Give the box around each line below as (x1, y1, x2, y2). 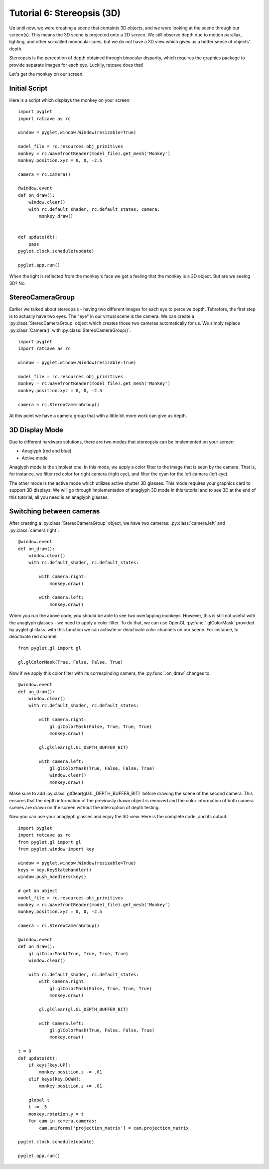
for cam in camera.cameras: (28, 1118, 97, 1124)
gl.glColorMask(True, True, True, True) (28, 951, 129, 956)
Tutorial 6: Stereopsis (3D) (9, 7, 121, 18)
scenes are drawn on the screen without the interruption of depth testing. (9, 804, 160, 810)
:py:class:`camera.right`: (9, 527, 59, 533)
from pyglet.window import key (18, 846, 95, 852)
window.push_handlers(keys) (18, 874, 87, 879)
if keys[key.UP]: (28, 1062, 71, 1068)
